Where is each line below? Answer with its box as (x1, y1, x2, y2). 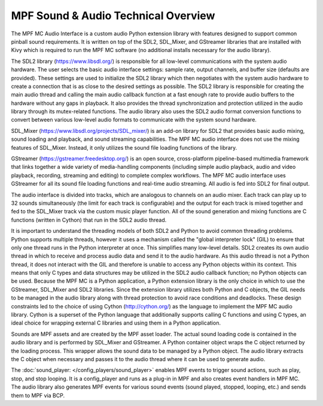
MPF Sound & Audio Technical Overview (11, 9, 215, 22)
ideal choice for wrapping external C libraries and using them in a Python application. (11, 319, 221, 326)
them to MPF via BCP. (11, 392, 65, 399)
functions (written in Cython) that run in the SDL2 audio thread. (11, 216, 167, 223)
